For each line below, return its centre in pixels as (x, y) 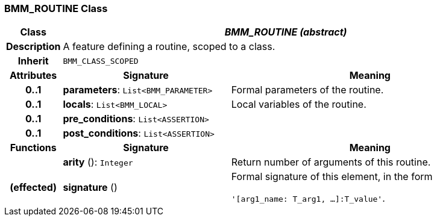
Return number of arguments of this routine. (331, 162)
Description (33, 47)
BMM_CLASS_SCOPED (101, 61)
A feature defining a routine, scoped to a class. (169, 47)
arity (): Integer (98, 162)
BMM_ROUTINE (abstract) (286, 32)
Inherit (33, 61)
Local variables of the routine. (299, 104)
